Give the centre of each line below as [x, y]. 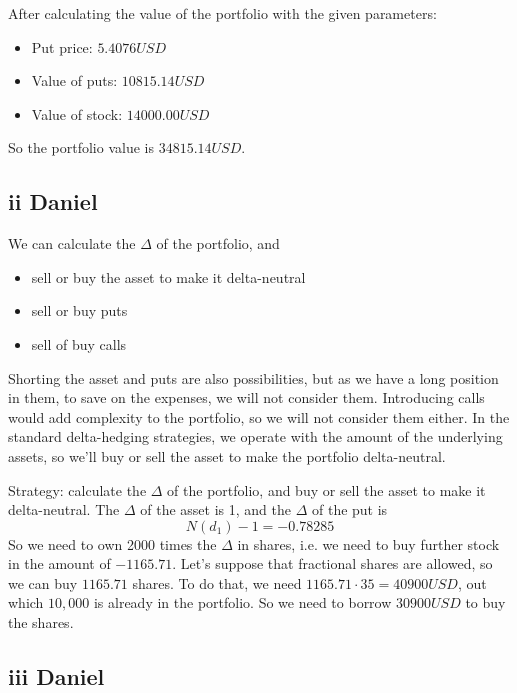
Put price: [62, 46]
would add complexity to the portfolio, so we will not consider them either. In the [259, 416]
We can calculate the [72, 243]
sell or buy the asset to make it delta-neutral [168, 276]
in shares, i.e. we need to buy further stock [368, 543]
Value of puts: [74, 80]
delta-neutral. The [64, 509]
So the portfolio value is [81, 147]
